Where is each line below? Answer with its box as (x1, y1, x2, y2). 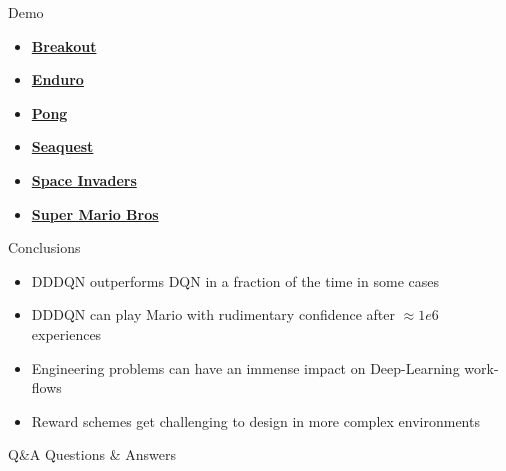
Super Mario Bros (31, 203, 159, 224)
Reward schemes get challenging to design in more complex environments (31, 410, 480, 431)
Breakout (31, 35, 97, 56)
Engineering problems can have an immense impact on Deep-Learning (31, 357, 460, 378)
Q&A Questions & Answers (8, 444, 176, 465)
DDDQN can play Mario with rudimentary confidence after (31, 304, 396, 325)
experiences (31, 323, 102, 344)
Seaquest (31, 136, 94, 157)
